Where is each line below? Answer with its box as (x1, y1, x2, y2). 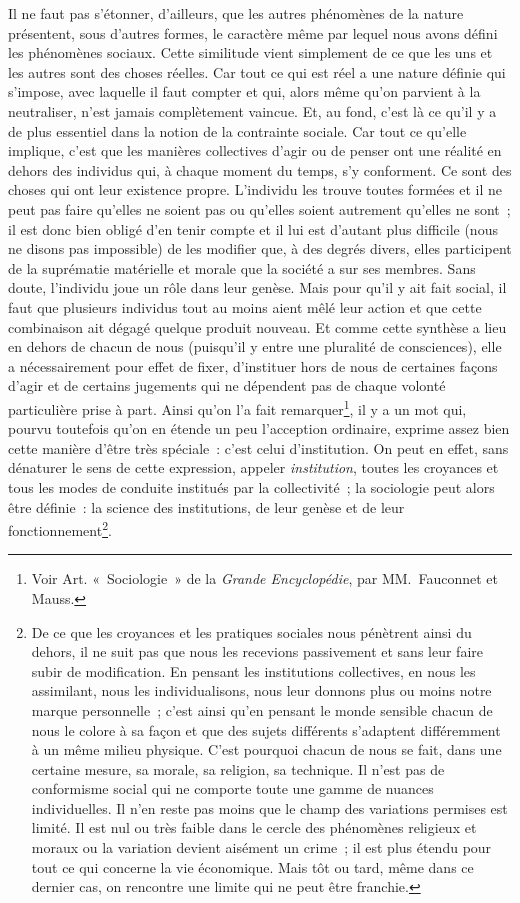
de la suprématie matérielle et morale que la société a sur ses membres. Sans (8, 257, 476, 278)
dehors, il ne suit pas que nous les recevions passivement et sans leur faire (31, 641, 484, 662)
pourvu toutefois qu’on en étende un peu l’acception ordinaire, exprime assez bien (8, 418, 510, 439)
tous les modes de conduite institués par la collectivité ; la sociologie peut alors (8, 476, 495, 497)
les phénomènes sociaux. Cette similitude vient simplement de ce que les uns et (8, 42, 493, 63)
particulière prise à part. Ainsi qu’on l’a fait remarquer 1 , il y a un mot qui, (8, 395, 467, 419)
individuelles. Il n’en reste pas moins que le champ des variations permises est (31, 797, 508, 818)
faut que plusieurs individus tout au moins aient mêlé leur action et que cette (8, 296, 482, 317)
